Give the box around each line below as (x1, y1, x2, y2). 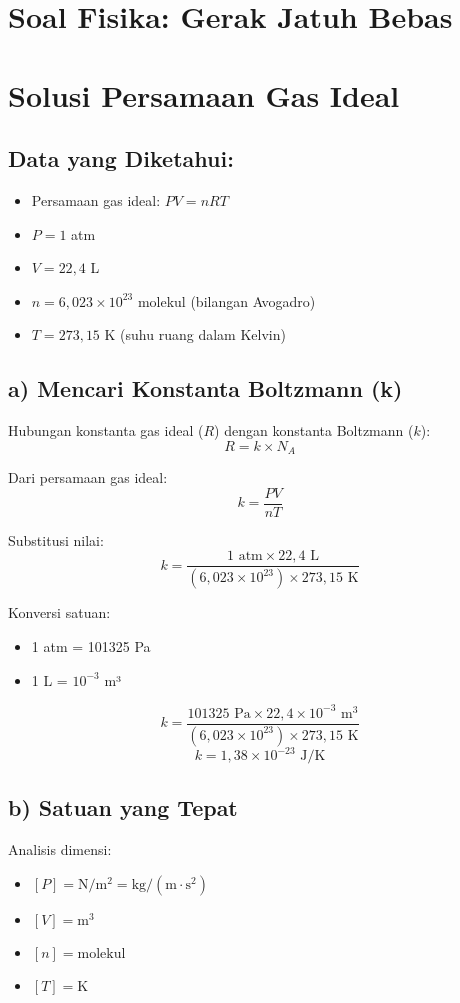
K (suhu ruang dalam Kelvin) (104, 324, 286, 345)
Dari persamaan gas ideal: (8, 467, 168, 488)
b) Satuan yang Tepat (8, 792, 238, 823)
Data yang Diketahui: (8, 143, 234, 174)
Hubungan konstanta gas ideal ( (8, 420, 204, 441)
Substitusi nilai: (8, 529, 104, 550)
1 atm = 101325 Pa (31, 635, 151, 656)
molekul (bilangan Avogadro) (137, 290, 316, 311)
